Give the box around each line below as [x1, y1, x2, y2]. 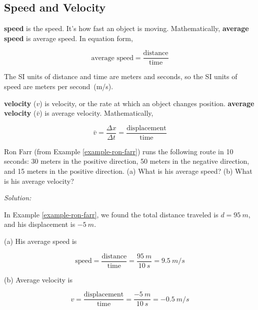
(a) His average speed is [4, 236, 77, 246]
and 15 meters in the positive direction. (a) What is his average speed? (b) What [4, 166, 252, 176]
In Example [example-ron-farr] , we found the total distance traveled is [4, 209, 218, 219]
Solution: [4, 192, 31, 203]
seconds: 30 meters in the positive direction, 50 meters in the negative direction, [4, 156, 249, 166]
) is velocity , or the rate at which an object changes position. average [39, 98, 254, 108]
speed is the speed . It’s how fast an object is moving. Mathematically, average [4, 23, 249, 34]
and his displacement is [4, 219, 75, 229]
